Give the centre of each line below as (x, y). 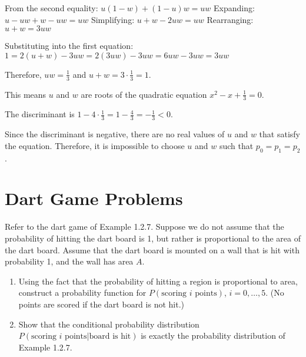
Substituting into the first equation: (69, 46)
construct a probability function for (82, 292)
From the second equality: (51, 8)
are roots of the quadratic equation (144, 94)
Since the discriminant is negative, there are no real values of (115, 134)
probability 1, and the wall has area (69, 261)
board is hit (110, 337)
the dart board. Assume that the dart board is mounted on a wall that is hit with (152, 249)
